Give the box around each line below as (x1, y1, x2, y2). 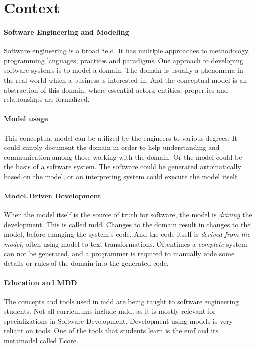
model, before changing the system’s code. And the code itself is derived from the (4, 229, 250, 239)
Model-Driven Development (4, 191, 101, 201)
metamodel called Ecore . (4, 335, 78, 346)
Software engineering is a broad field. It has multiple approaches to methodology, (4, 46, 250, 56)
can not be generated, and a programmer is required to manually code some (4, 248, 235, 258)
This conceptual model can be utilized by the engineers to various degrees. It (4, 132, 237, 143)
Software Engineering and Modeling (4, 26, 129, 37)
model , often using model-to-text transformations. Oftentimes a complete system (4, 239, 247, 249)
